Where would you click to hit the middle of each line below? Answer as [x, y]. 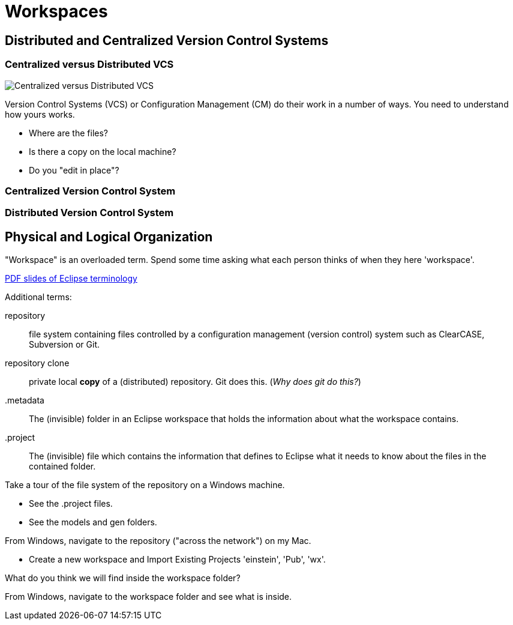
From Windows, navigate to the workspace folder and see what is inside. [148, 597]
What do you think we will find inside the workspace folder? [123, 578]
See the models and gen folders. [93, 522]
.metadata [25, 400]
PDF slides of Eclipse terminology [71, 279]
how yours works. [40, 114]
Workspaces [56, 11]
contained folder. [62, 466]
